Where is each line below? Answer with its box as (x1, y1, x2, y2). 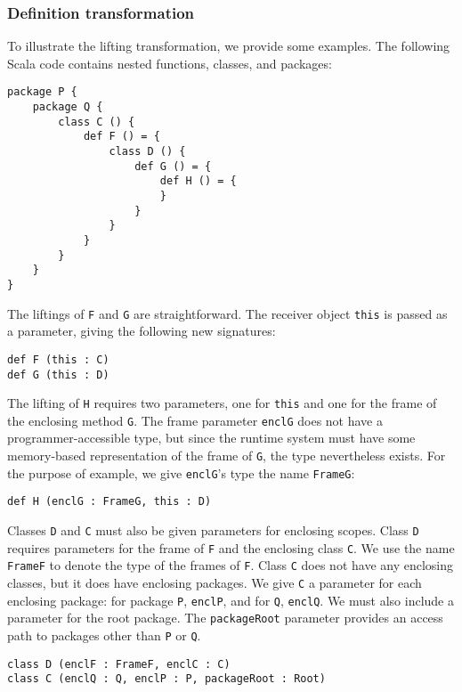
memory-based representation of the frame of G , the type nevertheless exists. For (7, 446, 446, 465)
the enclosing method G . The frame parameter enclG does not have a (7, 411, 383, 429)
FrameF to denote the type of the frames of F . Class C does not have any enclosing (7, 556, 454, 574)
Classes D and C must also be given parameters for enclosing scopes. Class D (7, 521, 419, 540)
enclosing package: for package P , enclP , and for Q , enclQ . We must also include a (7, 590, 454, 609)
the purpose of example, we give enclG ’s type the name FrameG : (7, 463, 355, 482)
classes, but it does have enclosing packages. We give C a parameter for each (7, 574, 422, 591)
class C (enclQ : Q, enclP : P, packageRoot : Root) (7, 672, 326, 686)
